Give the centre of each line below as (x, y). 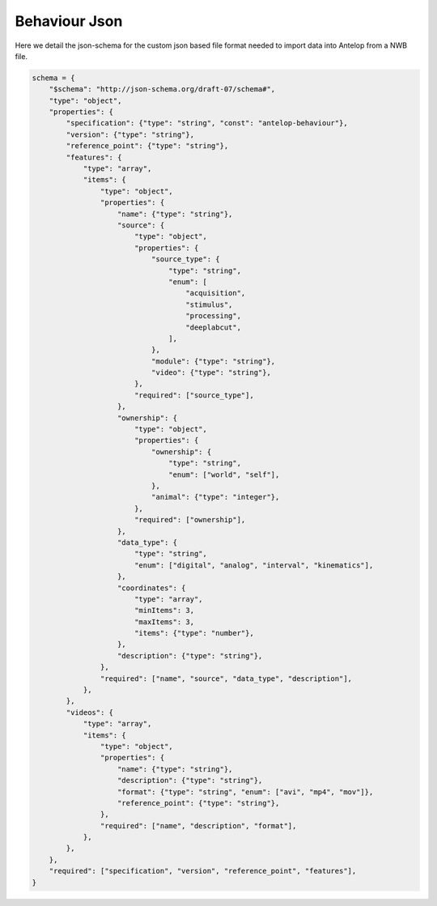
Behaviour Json (69, 21)
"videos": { (89, 712)
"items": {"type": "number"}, (194, 633)
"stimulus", (209, 304)
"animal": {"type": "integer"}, (215, 497)
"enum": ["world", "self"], (224, 474)
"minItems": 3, (164, 610)
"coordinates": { (152, 588)
